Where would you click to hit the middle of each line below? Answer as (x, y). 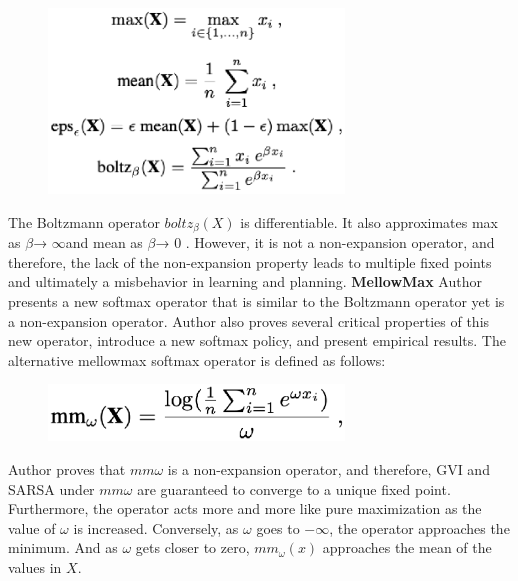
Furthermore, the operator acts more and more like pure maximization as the (245, 508)
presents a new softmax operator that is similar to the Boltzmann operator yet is (256, 301)
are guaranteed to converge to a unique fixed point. (294, 488)
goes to (278, 527)
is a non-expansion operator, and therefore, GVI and (328, 468)
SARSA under (51, 488)
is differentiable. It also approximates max (369, 221)
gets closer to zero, (192, 547)
